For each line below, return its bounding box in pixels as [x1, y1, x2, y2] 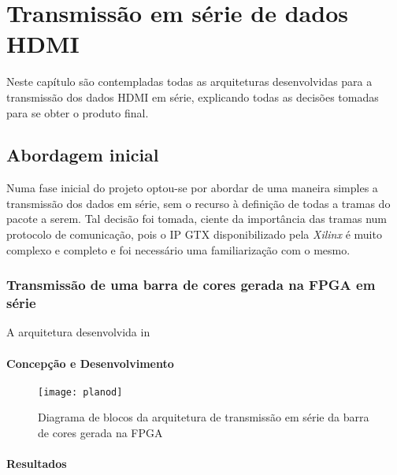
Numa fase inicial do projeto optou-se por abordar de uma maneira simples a [6, 180, 378, 196]
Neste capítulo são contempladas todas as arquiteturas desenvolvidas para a [6, 73, 373, 90]
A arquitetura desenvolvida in [6, 324, 150, 340]
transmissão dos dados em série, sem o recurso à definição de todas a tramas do [6, 195, 391, 211]
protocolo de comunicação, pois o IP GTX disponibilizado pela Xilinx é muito [6, 226, 382, 243]
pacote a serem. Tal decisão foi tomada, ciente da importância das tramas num [6, 210, 387, 227]
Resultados [6, 455, 67, 472]
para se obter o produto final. [6, 104, 149, 121]
